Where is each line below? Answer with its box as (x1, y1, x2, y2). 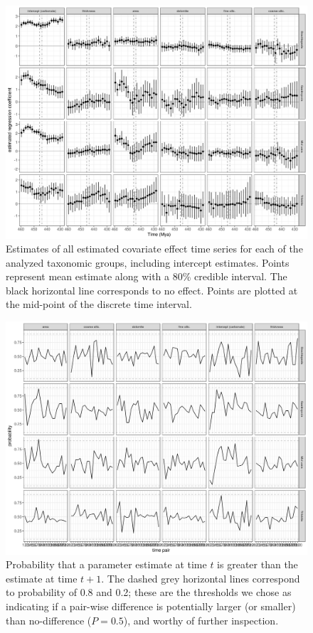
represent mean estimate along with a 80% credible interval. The (6, 269, 287, 284)
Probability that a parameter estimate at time (6, 557, 207, 572)
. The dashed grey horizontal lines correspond (101, 570, 300, 585)
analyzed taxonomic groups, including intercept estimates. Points (6, 255, 290, 270)
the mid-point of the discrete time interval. (6, 297, 192, 312)
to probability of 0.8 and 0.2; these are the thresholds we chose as (6, 585, 292, 600)
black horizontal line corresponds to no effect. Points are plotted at (6, 282, 298, 297)
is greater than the (217, 557, 298, 572)
